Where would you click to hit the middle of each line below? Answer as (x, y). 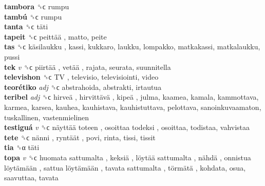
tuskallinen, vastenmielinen (47, 117)
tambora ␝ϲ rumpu (37, 6)
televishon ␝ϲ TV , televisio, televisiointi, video (81, 77)
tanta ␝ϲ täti (26, 26)
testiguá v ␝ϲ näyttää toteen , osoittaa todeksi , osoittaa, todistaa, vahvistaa (127, 127)
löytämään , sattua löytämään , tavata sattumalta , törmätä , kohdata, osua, (125, 167)
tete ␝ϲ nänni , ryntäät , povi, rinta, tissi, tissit (80, 137)
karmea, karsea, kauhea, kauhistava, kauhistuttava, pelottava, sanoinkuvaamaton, (133, 107)
